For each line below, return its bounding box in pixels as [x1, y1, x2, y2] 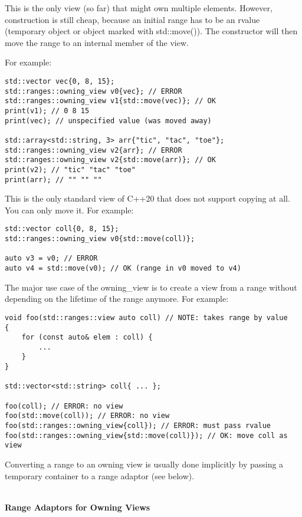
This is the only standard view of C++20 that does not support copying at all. [5, 192, 290, 205]
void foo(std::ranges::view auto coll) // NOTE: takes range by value [5, 313, 288, 322]
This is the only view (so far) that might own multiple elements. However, [5, 2, 273, 14]
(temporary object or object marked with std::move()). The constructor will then [5, 25, 298, 37]
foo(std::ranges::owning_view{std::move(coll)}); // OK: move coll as [5, 431, 288, 440]
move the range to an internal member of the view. [5, 36, 189, 48]
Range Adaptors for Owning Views [5, 500, 150, 513]
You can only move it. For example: [5, 203, 134, 216]
